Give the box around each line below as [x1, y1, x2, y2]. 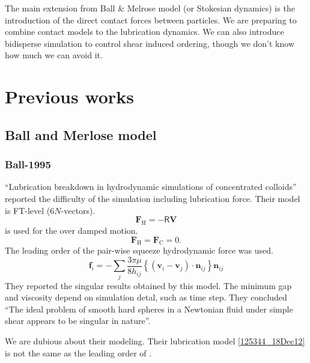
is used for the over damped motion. [5, 224, 138, 236]
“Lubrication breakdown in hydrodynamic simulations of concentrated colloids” [5, 180, 297, 193]
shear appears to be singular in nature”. [5, 314, 151, 327]
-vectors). [61, 204, 96, 216]
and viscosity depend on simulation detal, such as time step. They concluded [5, 291, 287, 304]
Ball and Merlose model [5, 125, 157, 144]
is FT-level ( [5, 204, 50, 216]
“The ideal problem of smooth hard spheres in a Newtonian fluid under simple [5, 302, 293, 315]
